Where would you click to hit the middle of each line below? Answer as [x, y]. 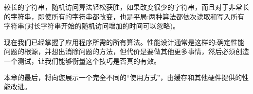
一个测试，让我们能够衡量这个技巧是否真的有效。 [82, 60]
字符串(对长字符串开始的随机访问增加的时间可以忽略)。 [92, 26]
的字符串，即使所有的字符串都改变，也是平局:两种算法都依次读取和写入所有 [124, 16]
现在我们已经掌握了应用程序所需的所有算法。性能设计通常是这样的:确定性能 [124, 42]
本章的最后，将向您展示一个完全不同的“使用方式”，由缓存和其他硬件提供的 [123, 77]
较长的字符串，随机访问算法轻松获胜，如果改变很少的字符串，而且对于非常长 [126, 7]
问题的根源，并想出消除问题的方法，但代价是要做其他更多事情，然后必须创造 [126, 51]
